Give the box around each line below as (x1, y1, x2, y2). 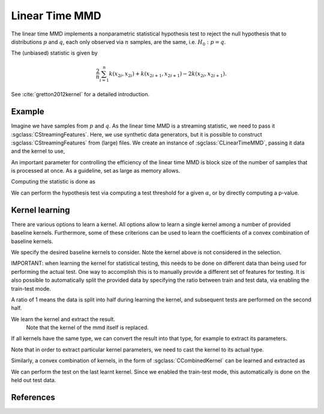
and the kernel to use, (11, 147, 65, 155)
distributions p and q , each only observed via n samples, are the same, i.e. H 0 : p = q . (11, 38, 226, 47)
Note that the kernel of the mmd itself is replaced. (26, 324, 149, 331)
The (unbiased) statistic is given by (11, 49, 98, 57)
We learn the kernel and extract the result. (11, 315, 115, 323)
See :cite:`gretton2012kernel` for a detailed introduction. (11, 91, 150, 98)
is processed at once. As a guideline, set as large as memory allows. (11, 167, 180, 175)
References (11, 392, 55, 403)
